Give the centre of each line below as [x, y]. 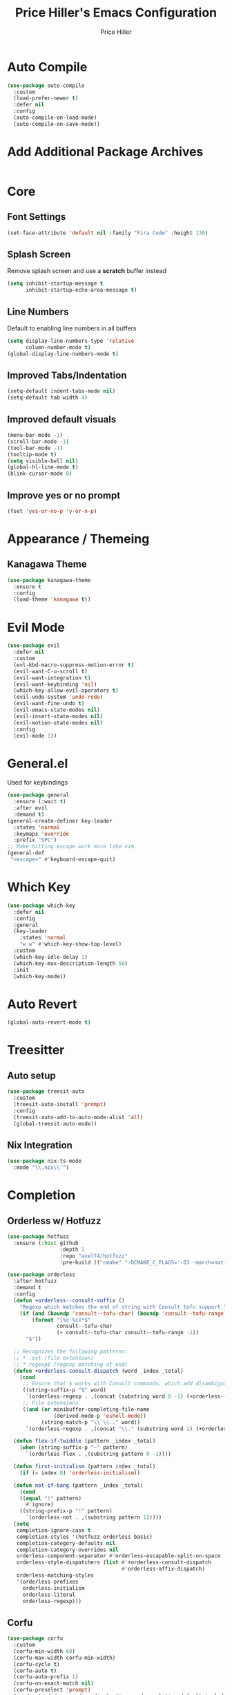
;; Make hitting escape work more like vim [71, 847]
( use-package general [38, 795]
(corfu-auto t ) [35, 1671]
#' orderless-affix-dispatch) [163, 1569]
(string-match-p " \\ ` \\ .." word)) [90, 1422]
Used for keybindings [38, 783]
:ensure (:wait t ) [40, 802]
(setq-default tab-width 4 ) [48, 398]
